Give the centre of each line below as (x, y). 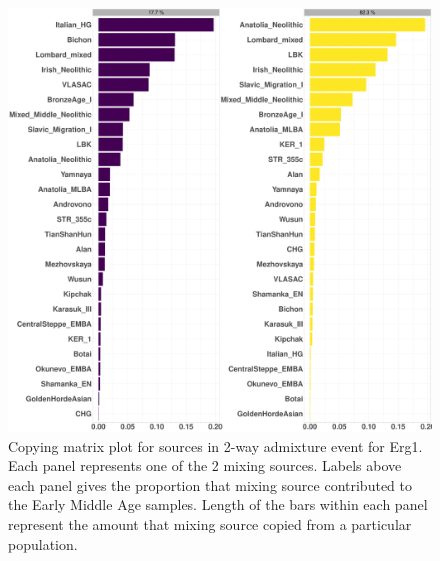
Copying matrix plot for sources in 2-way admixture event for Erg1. (215, 445)
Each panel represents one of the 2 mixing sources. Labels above (205, 465)
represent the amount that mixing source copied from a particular (210, 523)
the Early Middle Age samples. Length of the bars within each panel (218, 504)
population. (43, 543)
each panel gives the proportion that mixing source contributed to (210, 484)
